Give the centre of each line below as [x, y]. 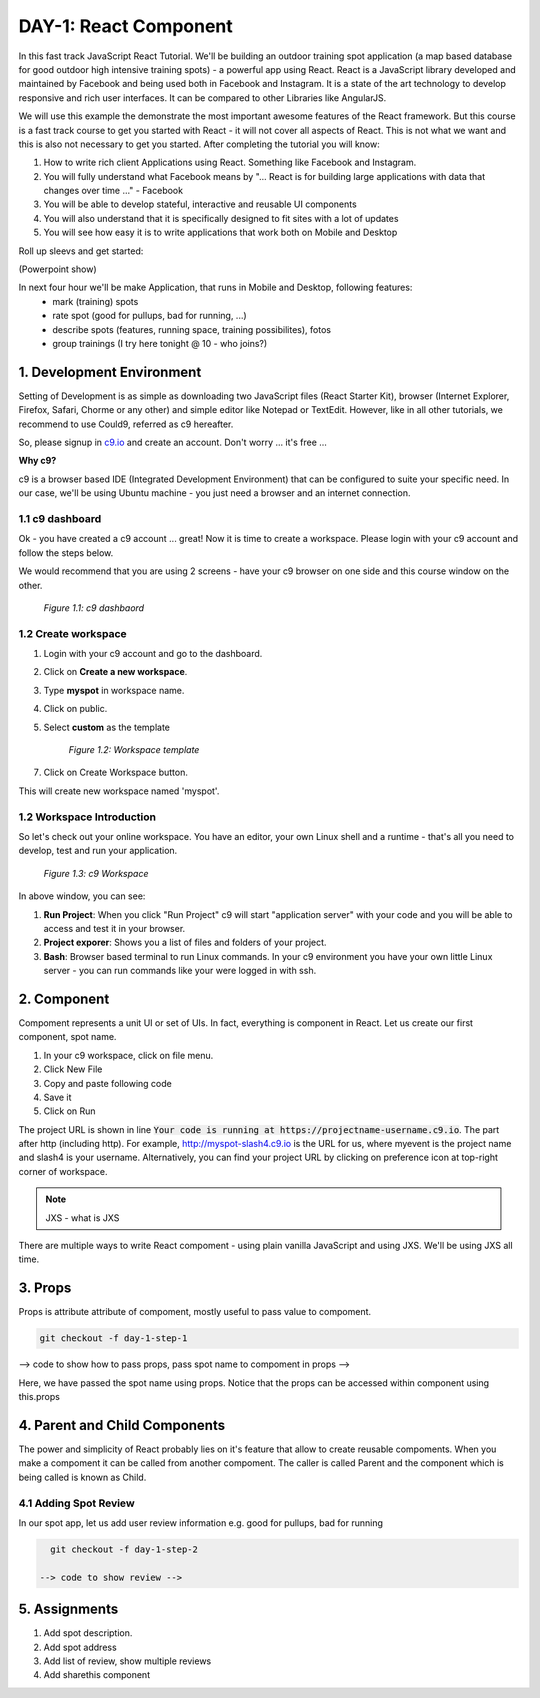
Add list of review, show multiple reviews [127, 1661]
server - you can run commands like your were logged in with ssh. [180, 971]
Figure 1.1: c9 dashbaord [94, 607]
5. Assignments [68, 1609]
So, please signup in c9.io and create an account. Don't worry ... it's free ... [172, 442]
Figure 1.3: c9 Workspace [96, 873]
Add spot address [80, 1647]
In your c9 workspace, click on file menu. [128, 1055]
